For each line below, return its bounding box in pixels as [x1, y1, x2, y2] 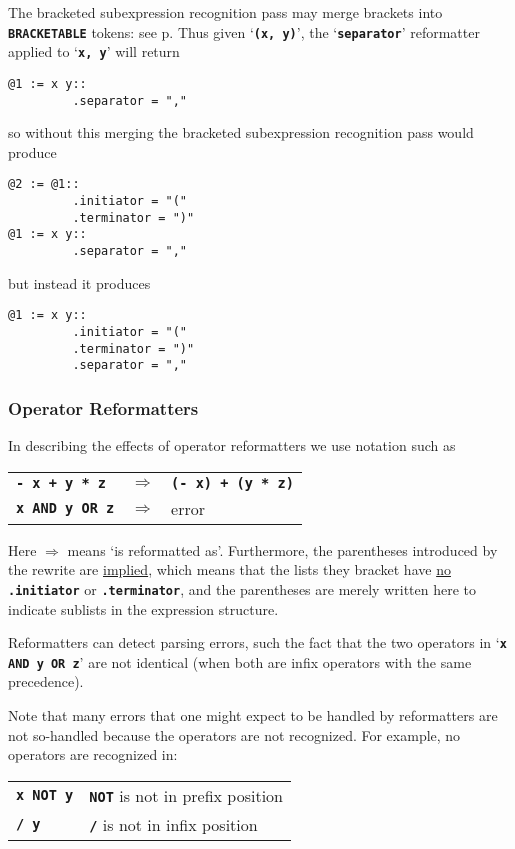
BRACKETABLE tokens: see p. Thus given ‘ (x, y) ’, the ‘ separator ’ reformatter [8, 21, 480, 42]
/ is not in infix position [89, 812, 258, 836]
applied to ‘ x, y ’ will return [8, 41, 180, 62]
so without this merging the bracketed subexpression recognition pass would [8, 122, 474, 143]
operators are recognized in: [8, 744, 178, 765]
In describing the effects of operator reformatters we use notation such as [8, 435, 456, 456]
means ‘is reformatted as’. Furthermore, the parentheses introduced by [67, 539, 498, 560]
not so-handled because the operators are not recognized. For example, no [8, 724, 461, 745]
